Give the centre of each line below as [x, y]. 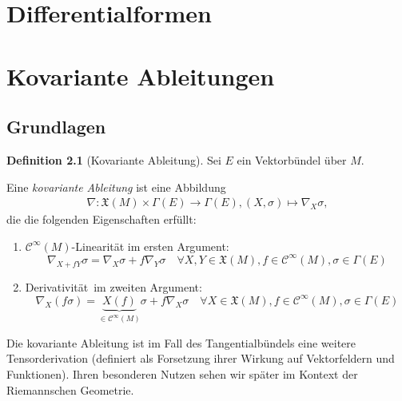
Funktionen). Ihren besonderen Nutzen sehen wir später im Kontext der [182, 374]
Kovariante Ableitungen [141, 75]
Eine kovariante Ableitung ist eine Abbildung [116, 187]
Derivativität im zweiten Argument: [113, 286]
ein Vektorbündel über [292, 159]
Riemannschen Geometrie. [70, 389]
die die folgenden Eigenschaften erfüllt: [101, 219]
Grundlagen [56, 127]
